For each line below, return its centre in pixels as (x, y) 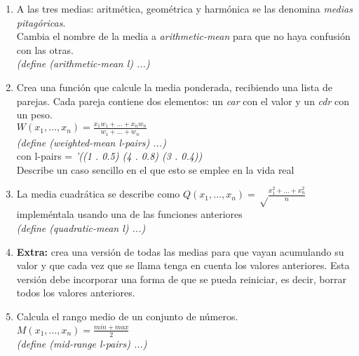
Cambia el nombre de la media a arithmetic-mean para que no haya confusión (183, 36)
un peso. (34, 115)
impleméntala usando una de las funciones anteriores (129, 214)
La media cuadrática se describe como (98, 194)
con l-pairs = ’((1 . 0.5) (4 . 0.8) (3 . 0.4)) (109, 156)
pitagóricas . (41, 22)
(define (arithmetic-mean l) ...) (83, 63)
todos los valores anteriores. (76, 293)
